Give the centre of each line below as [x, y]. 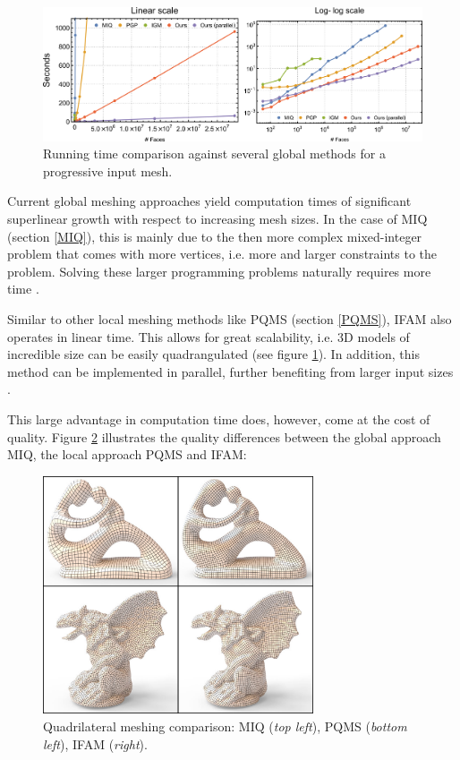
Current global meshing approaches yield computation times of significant [209, 201]
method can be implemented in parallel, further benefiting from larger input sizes [230, 371]
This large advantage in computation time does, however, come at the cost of [219, 418]
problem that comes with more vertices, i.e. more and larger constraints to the [222, 254]
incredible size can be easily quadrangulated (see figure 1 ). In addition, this [213, 354]
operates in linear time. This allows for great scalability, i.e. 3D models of [209, 336]
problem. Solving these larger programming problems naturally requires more [219, 271]
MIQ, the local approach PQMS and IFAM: [127, 454]
